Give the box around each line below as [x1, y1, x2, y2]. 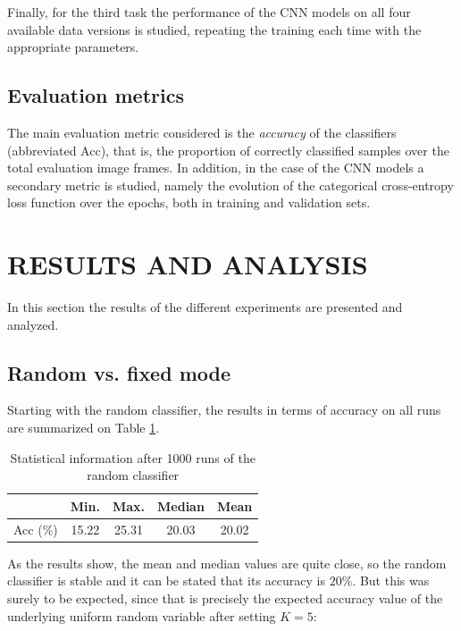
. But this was [352, 571, 430, 590]
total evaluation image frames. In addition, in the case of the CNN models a [7, 158, 424, 177]
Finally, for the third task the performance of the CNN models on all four [7, 3, 411, 21]
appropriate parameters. [7, 38, 139, 56]
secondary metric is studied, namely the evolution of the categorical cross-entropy [7, 175, 454, 194]
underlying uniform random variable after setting [7, 606, 276, 625]
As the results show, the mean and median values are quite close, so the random [7, 553, 447, 572]
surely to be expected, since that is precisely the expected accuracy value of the [7, 588, 443, 607]
